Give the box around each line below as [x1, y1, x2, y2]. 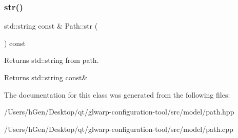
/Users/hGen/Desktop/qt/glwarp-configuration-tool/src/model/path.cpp [4, 123, 233, 134]
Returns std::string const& [4, 72, 88, 82]
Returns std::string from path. [4, 55, 99, 65]
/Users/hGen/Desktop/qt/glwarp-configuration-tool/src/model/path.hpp [4, 106, 234, 117]
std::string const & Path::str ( [4, 20, 98, 31]
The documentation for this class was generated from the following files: [4, 89, 230, 100]
